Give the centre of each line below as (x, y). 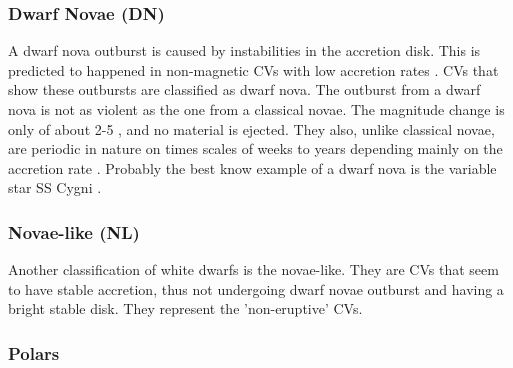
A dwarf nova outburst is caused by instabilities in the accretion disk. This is (244, 50)
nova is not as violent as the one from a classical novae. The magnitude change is (256, 109)
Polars (34, 352)
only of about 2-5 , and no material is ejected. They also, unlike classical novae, (251, 128)
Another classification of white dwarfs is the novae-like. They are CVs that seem (253, 269)
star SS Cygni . (55, 187)
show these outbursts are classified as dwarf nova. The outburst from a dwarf (244, 89)
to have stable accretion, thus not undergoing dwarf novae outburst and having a (256, 288)
